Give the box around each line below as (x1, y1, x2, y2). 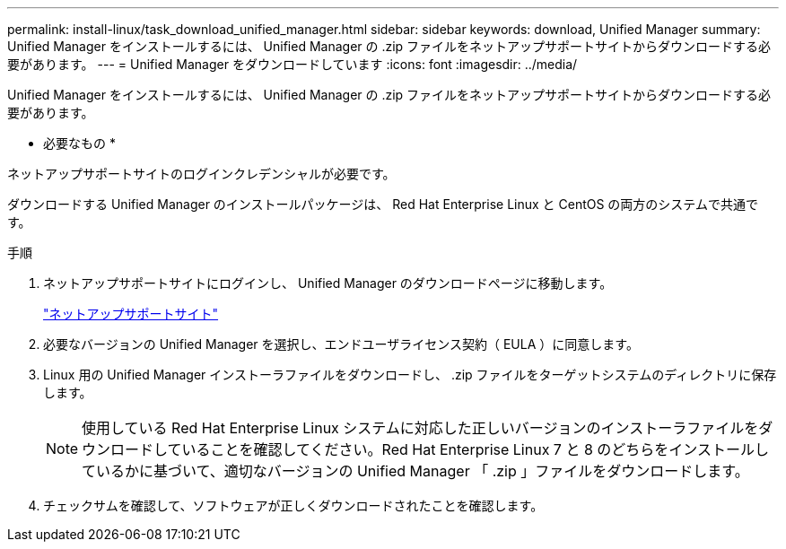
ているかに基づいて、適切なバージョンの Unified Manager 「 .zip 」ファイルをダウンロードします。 (82, 462, 749, 480)
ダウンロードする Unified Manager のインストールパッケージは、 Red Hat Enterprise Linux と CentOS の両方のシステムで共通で (7, 196, 758, 212)
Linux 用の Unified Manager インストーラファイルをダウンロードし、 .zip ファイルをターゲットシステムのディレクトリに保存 (43, 367, 777, 382)
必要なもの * (43, 135, 116, 151)
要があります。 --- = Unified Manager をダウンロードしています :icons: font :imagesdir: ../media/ (7, 57, 578, 72)
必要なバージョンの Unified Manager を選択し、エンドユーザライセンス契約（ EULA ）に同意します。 (43, 336, 639, 352)
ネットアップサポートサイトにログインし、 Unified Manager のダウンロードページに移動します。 (43, 275, 613, 291)
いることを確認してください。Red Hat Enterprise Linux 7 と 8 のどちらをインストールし (181, 440, 769, 458)
